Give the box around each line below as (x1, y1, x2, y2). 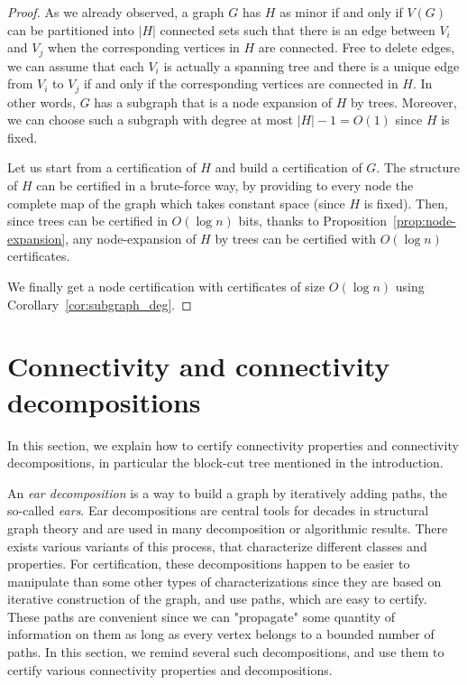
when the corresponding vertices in (47, 38, 240, 57)
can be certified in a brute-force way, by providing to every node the (36, 176, 414, 195)
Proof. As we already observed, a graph (7, 3, 224, 21)
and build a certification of (215, 158, 362, 177)
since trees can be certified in (7, 211, 168, 230)
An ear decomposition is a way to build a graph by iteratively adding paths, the (7, 483, 448, 502)
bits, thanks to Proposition (238, 211, 388, 230)
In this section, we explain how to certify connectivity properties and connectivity (7, 435, 459, 454)
